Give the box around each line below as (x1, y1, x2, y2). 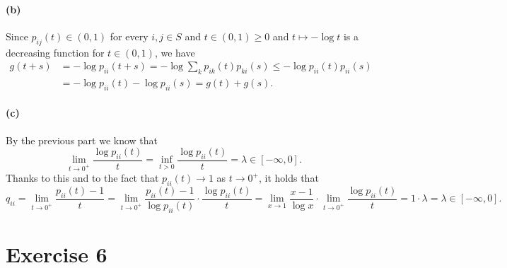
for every (110, 28, 148, 43)
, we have (154, 45, 195, 59)
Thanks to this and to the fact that (6, 170, 159, 185)
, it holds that (258, 170, 319, 185)
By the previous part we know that (6, 132, 158, 147)
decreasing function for (6, 45, 105, 59)
